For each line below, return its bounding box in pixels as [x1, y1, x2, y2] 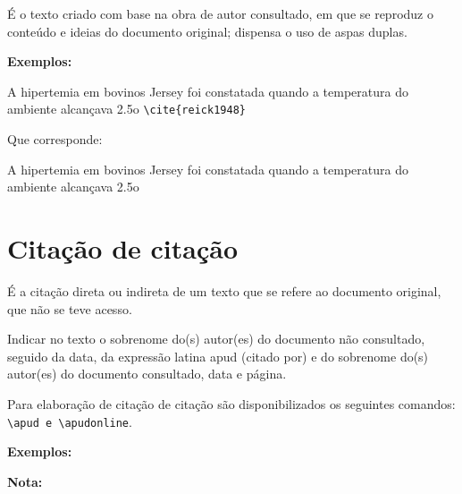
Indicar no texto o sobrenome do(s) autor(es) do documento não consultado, [7, 329, 425, 348]
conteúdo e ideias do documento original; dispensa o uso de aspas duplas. [7, 21, 407, 40]
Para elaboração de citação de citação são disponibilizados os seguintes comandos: [7, 394, 456, 413]
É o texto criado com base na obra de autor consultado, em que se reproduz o [7, 4, 433, 22]
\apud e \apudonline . [7, 412, 132, 430]
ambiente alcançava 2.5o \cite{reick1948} [7, 99, 246, 118]
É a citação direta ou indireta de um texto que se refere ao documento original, [7, 281, 441, 300]
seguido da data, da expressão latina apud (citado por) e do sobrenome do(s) [7, 346, 429, 365]
